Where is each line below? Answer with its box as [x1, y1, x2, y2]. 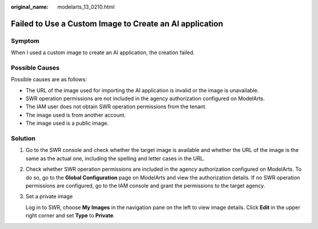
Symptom [11, 36, 39, 45]
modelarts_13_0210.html [57, 4, 115, 10]
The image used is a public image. [25, 120, 109, 127]
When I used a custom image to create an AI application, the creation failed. [11, 49, 195, 56]
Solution [11, 134, 36, 142]
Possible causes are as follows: [11, 76, 87, 83]
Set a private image [25, 193, 73, 200]
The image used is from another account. [25, 111, 126, 118]
